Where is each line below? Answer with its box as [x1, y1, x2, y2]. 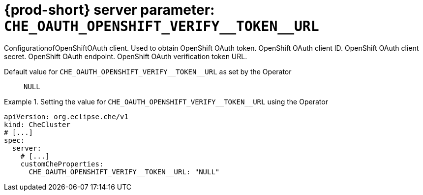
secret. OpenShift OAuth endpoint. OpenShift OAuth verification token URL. [4, 52, 247, 61]
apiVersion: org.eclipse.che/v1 [4, 112, 128, 121]
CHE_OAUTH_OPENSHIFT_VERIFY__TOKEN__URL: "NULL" [29, 167, 220, 176]
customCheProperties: [20, 160, 104, 168]
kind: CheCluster [4, 120, 70, 129]
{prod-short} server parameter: [4, 1, 215, 18]
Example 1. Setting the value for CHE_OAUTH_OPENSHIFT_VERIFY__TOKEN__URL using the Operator [4, 97, 328, 106]
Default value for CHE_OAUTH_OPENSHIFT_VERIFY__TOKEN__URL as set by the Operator [4, 67, 292, 76]
